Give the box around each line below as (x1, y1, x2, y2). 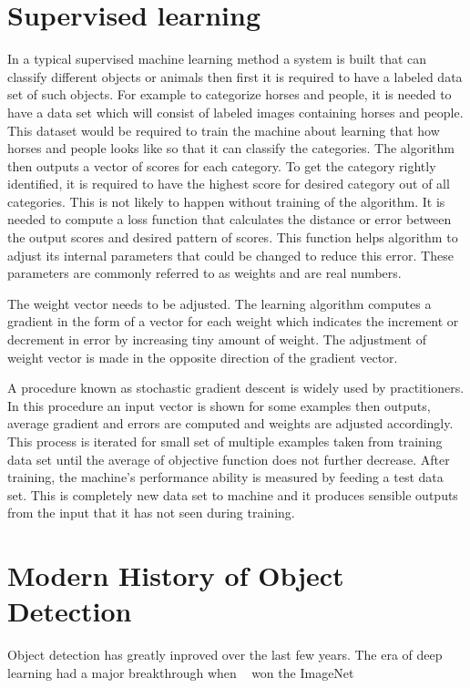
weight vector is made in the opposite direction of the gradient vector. (7, 347, 398, 366)
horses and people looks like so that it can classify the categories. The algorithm (7, 139, 455, 158)
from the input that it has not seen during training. (7, 503, 295, 522)
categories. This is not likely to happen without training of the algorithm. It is (7, 191, 445, 211)
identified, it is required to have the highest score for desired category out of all (7, 174, 450, 193)
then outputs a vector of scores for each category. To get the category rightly (7, 156, 436, 175)
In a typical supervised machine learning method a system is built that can (7, 49, 427, 68)
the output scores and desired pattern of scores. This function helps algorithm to (7, 228, 458, 247)
